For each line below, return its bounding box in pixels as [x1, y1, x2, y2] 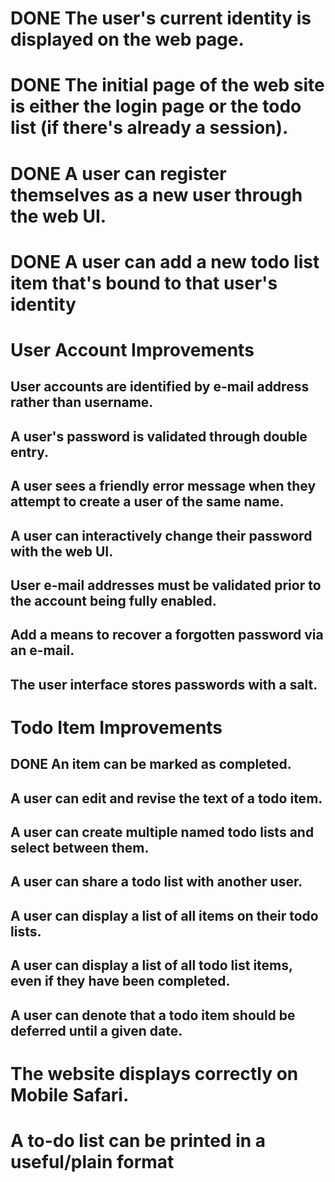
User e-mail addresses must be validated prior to [10, 577, 322, 594]
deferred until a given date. [10, 1022, 183, 1039]
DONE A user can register [10, 162, 227, 185]
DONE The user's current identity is [10, 7, 312, 30]
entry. [10, 443, 50, 461]
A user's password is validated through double [10, 428, 308, 445]
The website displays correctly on [10, 1062, 299, 1085]
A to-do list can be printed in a [10, 1129, 267, 1152]
